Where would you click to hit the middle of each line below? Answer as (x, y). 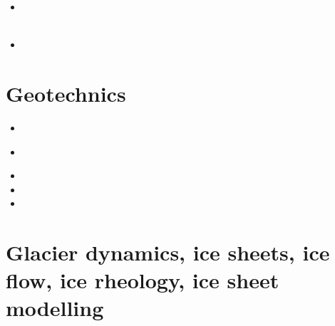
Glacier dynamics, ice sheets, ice (168, 252)
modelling (55, 308)
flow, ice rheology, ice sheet (143, 280)
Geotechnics (66, 93)
